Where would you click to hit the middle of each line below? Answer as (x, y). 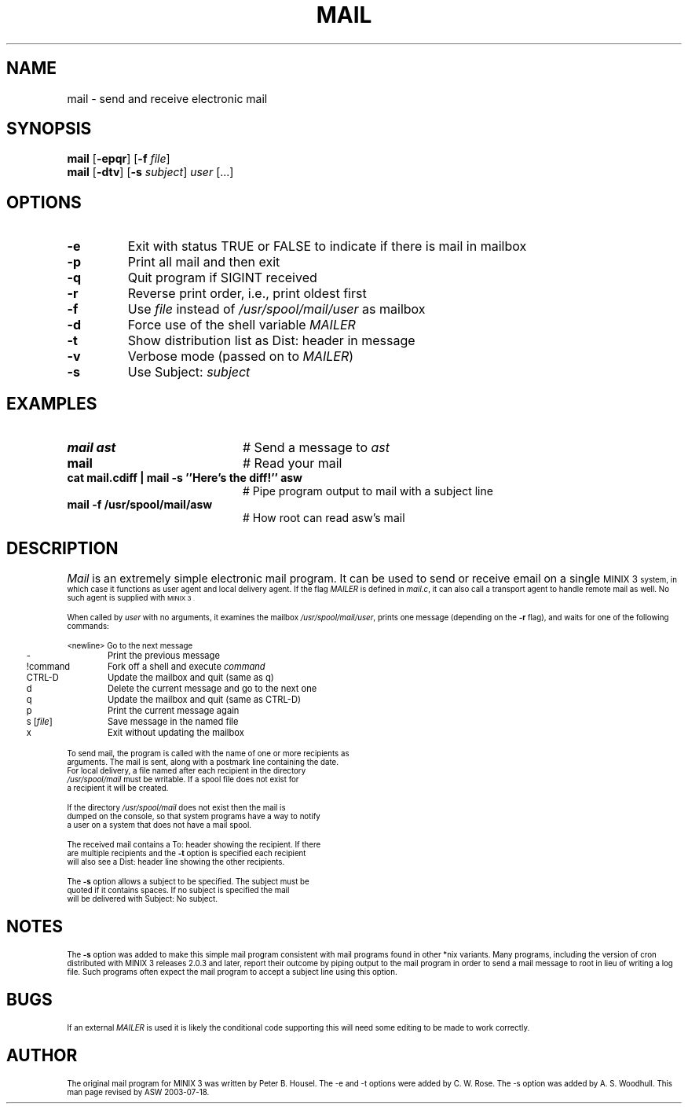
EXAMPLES (52, 403)
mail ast (91, 448)
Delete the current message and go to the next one (212, 688)
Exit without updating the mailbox (176, 732)
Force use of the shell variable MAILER (242, 325)
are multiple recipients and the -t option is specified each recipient (187, 853)
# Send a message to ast (316, 448)
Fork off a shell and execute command (186, 666)
